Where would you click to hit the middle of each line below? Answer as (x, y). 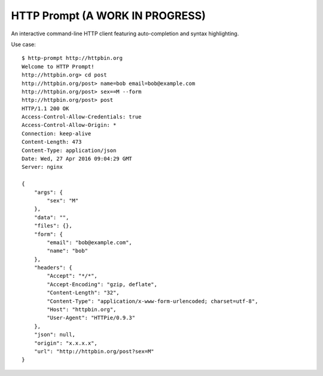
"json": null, (55, 335)
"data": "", (51, 217)
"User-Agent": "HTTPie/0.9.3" (91, 318)
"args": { (48, 192)
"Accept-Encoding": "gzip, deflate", (102, 284)
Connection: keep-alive (57, 134)
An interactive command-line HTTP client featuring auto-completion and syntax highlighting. (125, 34)
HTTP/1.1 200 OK (45, 108)
